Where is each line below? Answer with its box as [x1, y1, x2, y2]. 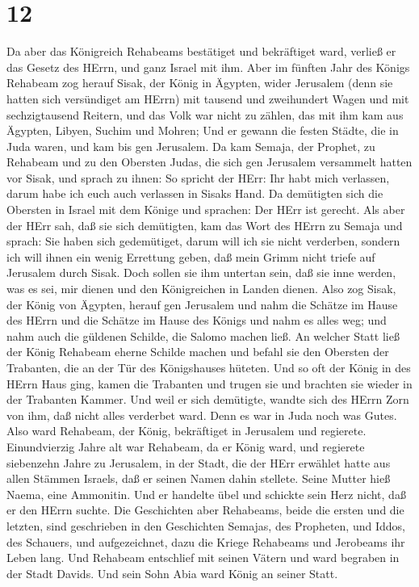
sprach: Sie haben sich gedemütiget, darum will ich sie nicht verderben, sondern [6, 233, 400, 249]
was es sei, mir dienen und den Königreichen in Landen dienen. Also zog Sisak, [6, 280, 396, 297]
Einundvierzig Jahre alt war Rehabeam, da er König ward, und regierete [6, 438, 365, 455]
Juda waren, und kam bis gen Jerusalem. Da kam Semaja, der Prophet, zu [6, 137, 375, 154]
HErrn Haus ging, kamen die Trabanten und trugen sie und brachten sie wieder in [6, 375, 413, 392]
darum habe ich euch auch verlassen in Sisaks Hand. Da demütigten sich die [6, 185, 383, 202]
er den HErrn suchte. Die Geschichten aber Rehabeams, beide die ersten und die [6, 501, 404, 518]
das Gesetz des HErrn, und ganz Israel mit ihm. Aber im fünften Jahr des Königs [6, 58, 410, 75]
